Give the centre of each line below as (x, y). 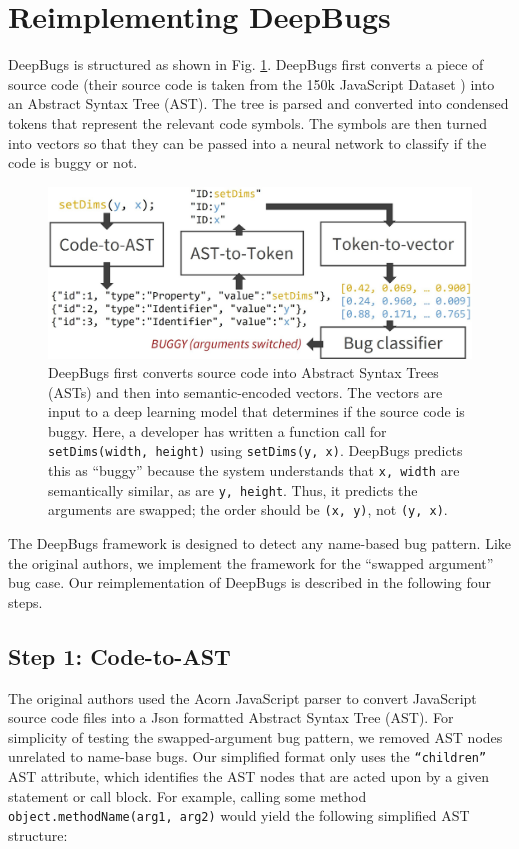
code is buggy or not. (73, 162)
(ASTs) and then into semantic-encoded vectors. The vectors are (245, 391)
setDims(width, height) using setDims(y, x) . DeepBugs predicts (255, 450)
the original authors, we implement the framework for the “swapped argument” (251, 562)
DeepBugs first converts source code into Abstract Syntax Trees (243, 372)
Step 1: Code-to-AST (119, 655)
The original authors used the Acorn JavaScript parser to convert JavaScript (242, 697)
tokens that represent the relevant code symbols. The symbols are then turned (247, 122)
